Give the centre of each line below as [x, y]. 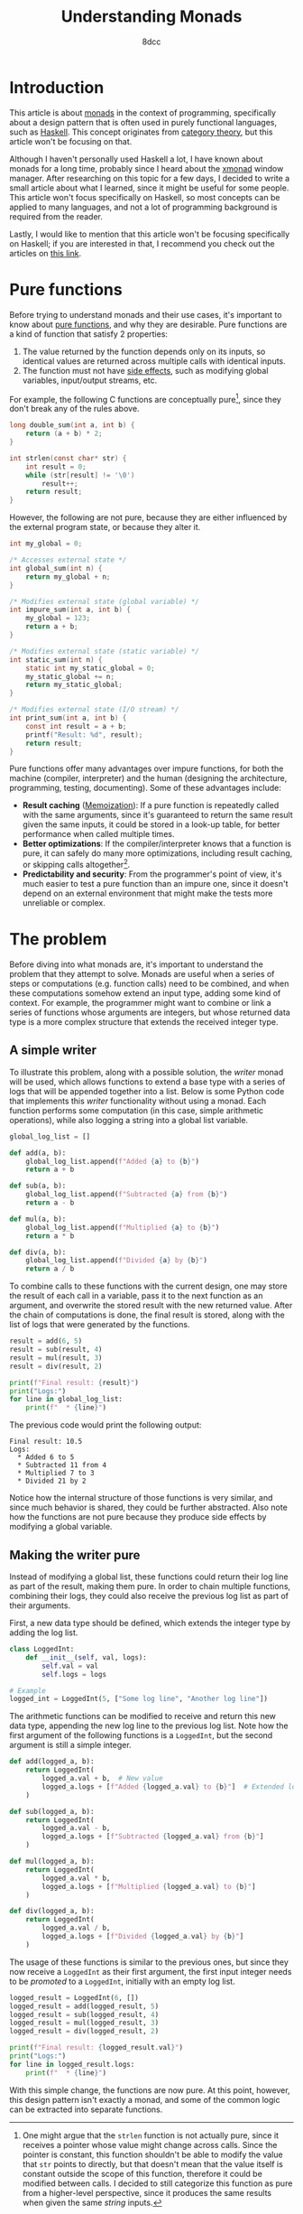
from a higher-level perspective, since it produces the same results [147, 2192]
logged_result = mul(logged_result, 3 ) [84, 2023]
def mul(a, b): [38, 1219]
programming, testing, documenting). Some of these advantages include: [145, 788]
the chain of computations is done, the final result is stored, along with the [147, 1315]
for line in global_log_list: [66, 1400]
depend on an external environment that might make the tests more [147, 893]
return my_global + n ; [68, 577]
